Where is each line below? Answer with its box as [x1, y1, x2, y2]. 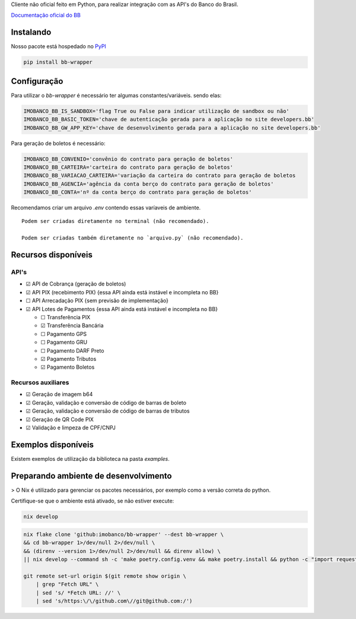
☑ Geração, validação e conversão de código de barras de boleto [26, 399, 187, 406]
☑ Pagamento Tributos [40, 355, 97, 362]
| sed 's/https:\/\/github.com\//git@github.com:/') [36, 598, 193, 604]
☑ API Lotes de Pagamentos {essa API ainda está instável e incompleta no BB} [26, 305, 218, 312]
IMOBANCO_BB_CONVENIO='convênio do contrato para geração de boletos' [23, 155, 234, 162]
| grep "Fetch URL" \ [36, 581, 99, 588]
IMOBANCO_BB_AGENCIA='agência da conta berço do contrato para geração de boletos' [23, 180, 274, 187]
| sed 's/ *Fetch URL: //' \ [36, 589, 121, 596]
